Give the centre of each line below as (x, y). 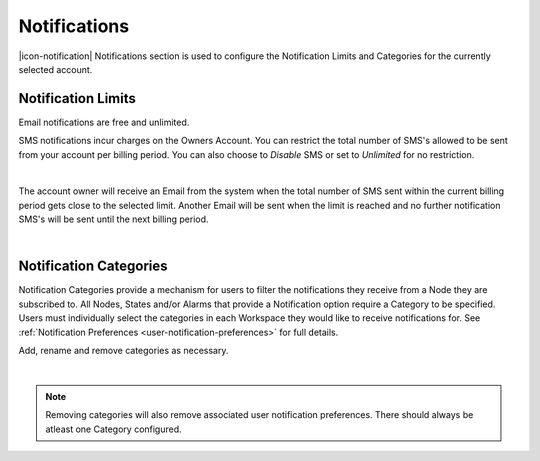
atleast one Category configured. (113, 429)
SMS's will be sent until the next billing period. (113, 219)
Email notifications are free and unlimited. (104, 122)
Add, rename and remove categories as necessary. (123, 351)
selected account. (55, 69)
